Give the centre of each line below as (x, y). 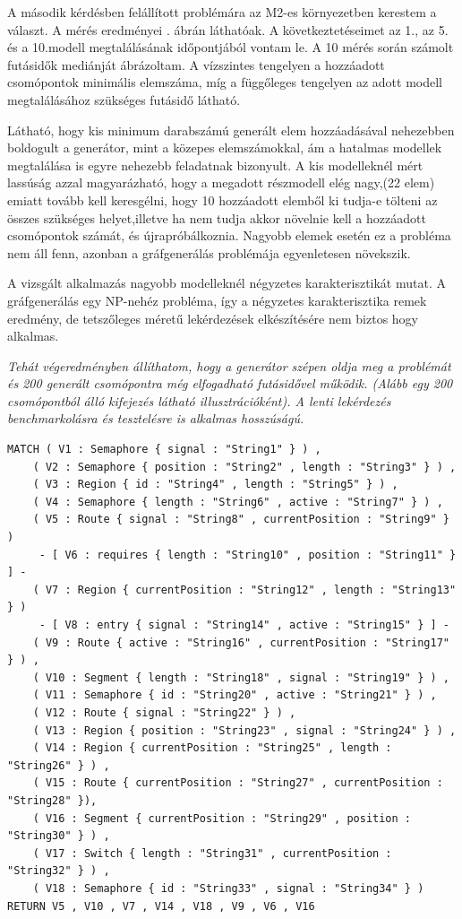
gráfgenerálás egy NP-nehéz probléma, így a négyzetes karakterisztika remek (217, 300)
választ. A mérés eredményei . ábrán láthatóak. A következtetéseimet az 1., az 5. (228, 29)
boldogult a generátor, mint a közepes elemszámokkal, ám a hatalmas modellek (225, 147)
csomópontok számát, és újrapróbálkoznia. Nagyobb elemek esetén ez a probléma (229, 235)
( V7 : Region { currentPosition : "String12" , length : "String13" (244, 590)
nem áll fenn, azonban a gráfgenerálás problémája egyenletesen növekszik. (209, 252)
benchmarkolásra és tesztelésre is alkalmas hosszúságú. (156, 418)
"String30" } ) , (59, 836)
